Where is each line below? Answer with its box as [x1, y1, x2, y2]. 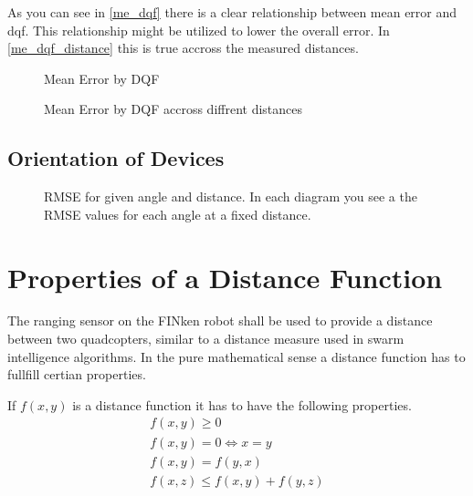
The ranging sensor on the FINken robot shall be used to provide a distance [7, 311, 433, 330]
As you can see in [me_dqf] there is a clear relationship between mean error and [7, 3, 457, 21]
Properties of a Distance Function [7, 258, 443, 295]
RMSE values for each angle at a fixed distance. [44, 204, 311, 223]
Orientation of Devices [7, 144, 225, 172]
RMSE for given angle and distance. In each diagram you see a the [44, 187, 417, 206]
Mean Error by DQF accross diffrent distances [44, 99, 303, 119]
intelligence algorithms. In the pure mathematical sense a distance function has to [7, 346, 466, 366]
